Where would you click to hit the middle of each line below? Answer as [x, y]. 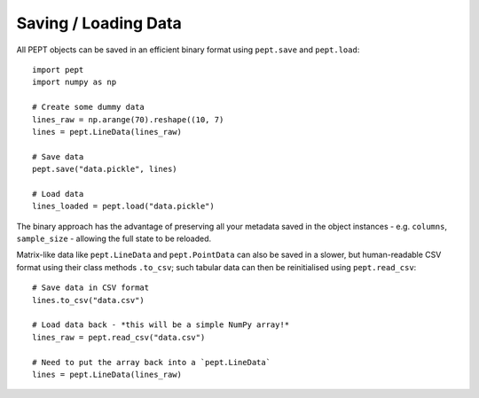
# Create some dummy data [89, 107]
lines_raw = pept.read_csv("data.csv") [119, 337]
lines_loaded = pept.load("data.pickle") [123, 207]
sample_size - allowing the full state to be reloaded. [114, 238]
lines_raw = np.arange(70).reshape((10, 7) [128, 119]
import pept [58, 70]
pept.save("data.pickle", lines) [105, 169]
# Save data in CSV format [91, 288]
